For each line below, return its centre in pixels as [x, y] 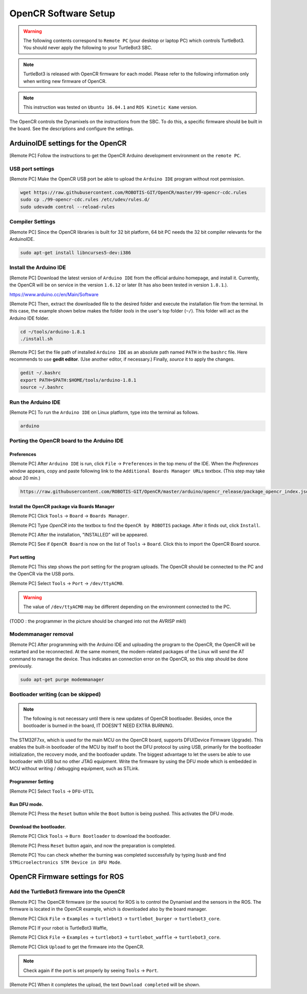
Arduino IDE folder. [29, 318]
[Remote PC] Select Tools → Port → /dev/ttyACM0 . [67, 583]
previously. [21, 666]
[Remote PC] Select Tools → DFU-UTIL [52, 791]
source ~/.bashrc [42, 387]
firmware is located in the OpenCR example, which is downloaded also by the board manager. [108, 909]
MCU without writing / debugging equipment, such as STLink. [74, 769]
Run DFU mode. [26, 804]
